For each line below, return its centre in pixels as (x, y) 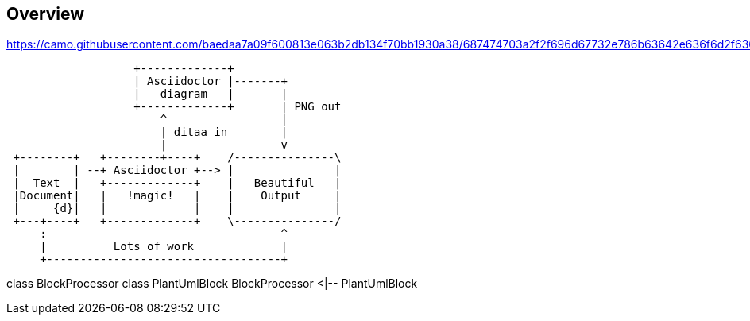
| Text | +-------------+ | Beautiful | (177, 183)
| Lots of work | (164, 247)
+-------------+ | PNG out (238, 107)
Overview (46, 14)
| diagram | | (211, 94)
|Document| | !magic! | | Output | (177, 196)
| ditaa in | (224, 132)
